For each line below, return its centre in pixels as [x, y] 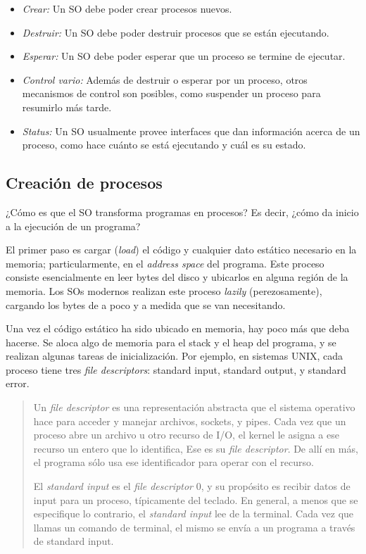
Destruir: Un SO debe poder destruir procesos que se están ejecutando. [176, 32]
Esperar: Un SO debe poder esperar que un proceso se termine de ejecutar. [184, 56]
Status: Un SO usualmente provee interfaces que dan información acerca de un [191, 131]
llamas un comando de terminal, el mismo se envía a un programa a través [194, 527]
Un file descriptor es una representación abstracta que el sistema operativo [194, 407]
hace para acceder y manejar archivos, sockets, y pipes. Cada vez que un [190, 421]
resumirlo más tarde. [67, 107]
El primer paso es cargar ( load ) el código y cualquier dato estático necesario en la [181, 250]
